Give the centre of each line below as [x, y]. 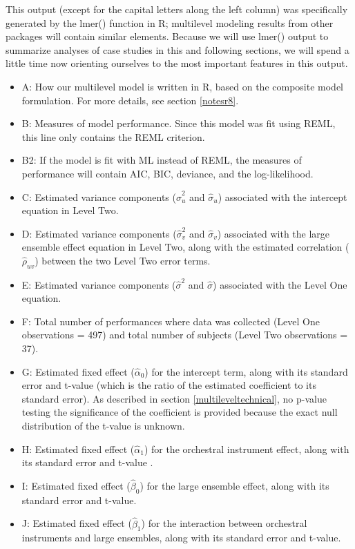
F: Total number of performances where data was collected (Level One [171, 321]
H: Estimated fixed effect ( [78, 449]
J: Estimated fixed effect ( [77, 523]
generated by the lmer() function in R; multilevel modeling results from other [170, 22]
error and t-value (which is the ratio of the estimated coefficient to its [169, 385]
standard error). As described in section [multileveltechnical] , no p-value [174, 398]
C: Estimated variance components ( [99, 196]
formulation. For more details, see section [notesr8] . [130, 100]
